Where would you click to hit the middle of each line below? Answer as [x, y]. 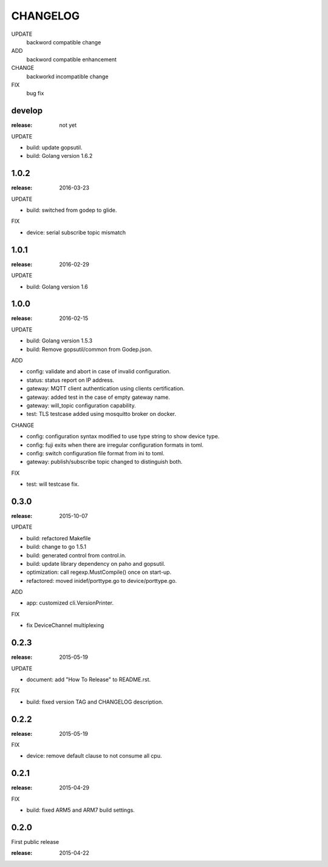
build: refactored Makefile [59, 538]
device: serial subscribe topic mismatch [76, 232]
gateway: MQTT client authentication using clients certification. [106, 389]
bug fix [35, 93]
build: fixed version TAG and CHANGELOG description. [95, 702]
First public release [35, 842]
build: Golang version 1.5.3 [60, 341]
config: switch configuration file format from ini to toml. [95, 453]
